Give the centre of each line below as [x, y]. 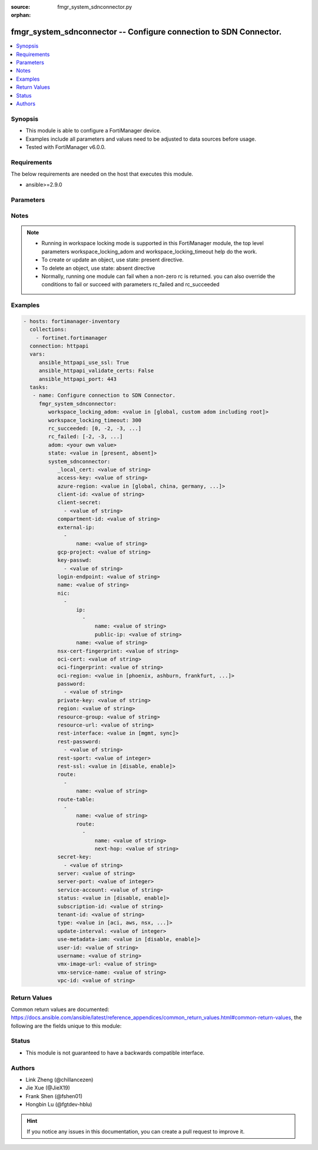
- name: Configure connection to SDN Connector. [104, 395]
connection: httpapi [59, 346]
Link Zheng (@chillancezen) [59, 1079]
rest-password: [79, 741]
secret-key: [75, 857]
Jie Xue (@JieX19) [48, 1088]
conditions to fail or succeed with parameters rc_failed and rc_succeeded [131, 284]
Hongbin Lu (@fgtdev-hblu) [59, 1105]
